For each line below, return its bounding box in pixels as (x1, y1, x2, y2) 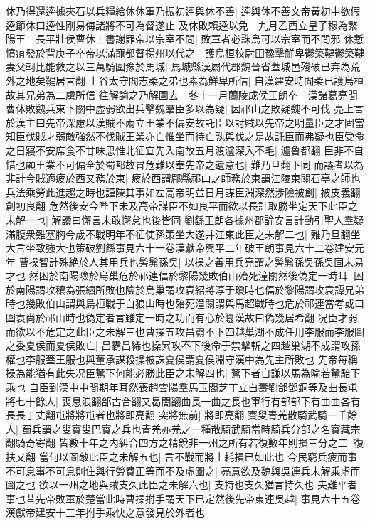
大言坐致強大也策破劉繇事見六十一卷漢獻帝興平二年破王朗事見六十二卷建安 (6, 240, 354, 255)
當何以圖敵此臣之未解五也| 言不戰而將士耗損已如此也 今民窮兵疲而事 (38, 449, 357, 464)
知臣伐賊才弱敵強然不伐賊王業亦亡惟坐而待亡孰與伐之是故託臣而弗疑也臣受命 (6, 129, 364, 144)
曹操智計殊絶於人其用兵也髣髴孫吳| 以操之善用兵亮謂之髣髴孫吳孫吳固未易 (18, 254, 364, 269)
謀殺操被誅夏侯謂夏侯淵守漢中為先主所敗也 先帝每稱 (115, 351, 358, 366)
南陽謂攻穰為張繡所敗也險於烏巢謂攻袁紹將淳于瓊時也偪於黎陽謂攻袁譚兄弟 (15, 282, 364, 296)
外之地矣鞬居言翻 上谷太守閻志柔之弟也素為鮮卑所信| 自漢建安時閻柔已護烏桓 (6, 73, 364, 87)
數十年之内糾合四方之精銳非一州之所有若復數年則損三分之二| (68, 435, 351, 450)
